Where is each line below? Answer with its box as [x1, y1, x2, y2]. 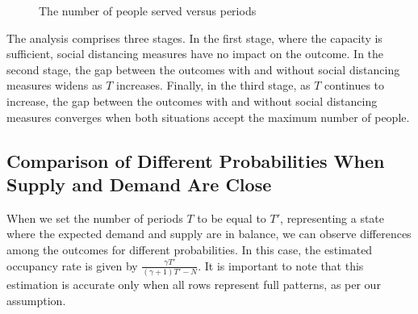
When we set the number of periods [6, 209, 183, 226]
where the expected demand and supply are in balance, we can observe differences [6, 225, 412, 242]
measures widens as [6, 77, 102, 94]
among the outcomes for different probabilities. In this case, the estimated [6, 241, 373, 257]
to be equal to [197, 209, 266, 226]
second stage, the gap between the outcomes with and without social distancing [6, 61, 400, 77]
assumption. [6, 291, 66, 308]
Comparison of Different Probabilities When [6, 148, 385, 173]
